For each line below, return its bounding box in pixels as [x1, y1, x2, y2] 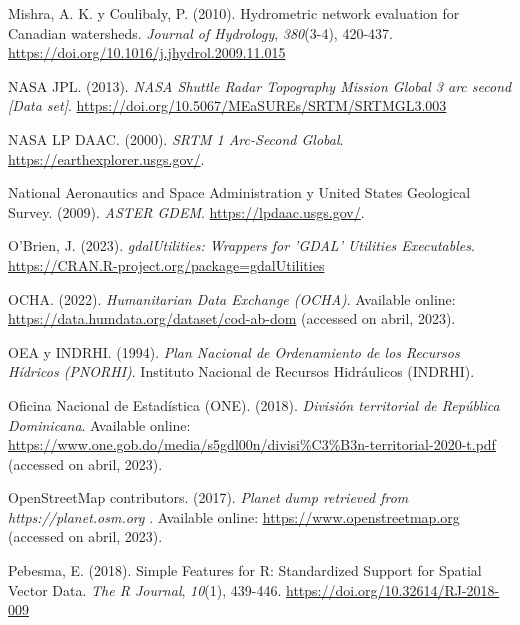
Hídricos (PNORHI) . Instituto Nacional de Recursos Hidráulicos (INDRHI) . [8, 361, 475, 382]
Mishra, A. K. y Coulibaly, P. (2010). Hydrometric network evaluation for [8, 3, 460, 23]
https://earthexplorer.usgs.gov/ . [8, 148, 205, 169]
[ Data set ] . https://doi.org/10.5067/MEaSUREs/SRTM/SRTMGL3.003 [8, 95, 447, 116]
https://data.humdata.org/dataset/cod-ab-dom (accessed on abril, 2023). [8, 308, 456, 329]
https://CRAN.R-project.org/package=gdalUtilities [8, 254, 325, 275]
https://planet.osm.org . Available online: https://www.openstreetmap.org [8, 506, 460, 527]
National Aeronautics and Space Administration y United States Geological [8, 182, 471, 203]
